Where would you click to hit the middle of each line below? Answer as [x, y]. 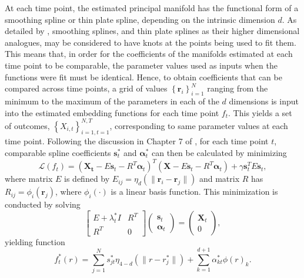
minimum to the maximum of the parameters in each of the [112, 101]
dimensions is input [264, 101]
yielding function [35, 241]
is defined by [87, 179]
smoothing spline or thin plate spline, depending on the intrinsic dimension [140, 19]
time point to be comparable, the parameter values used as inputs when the [141, 65]
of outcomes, [27, 125]
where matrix [29, 179]
